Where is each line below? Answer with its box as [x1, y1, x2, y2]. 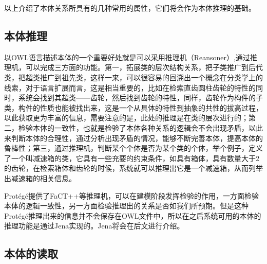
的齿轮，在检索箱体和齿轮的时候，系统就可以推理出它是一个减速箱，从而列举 [4, 163, 263, 173]
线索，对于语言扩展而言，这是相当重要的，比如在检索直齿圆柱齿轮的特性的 [4, 82, 256, 93]
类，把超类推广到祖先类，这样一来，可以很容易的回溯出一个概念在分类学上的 [4, 72, 263, 82]
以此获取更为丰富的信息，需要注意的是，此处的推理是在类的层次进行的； [4, 112, 249, 123]
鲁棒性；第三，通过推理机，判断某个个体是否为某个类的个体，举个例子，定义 [4, 143, 263, 153]
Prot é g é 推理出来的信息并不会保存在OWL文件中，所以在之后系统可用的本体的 [4, 210, 261, 221]
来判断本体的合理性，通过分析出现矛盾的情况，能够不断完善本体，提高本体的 [4, 132, 263, 143]
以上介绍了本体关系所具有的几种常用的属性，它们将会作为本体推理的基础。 [4, 3, 256, 13]
